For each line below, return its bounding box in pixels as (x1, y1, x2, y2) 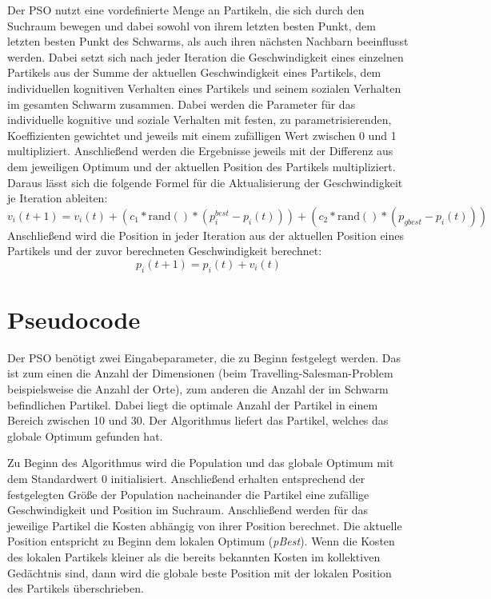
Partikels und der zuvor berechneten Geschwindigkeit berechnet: (7, 242, 322, 259)
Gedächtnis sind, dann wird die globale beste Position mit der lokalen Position (7, 564, 392, 581)
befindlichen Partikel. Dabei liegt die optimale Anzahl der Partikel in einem (7, 396, 378, 413)
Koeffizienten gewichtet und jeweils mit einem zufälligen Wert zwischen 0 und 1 (7, 126, 397, 143)
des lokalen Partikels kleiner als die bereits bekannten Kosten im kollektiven (7, 548, 381, 565)
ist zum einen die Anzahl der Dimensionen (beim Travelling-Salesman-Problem (7, 365, 393, 381)
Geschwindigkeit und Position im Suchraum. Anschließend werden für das (7, 501, 369, 518)
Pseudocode (7, 302, 141, 335)
